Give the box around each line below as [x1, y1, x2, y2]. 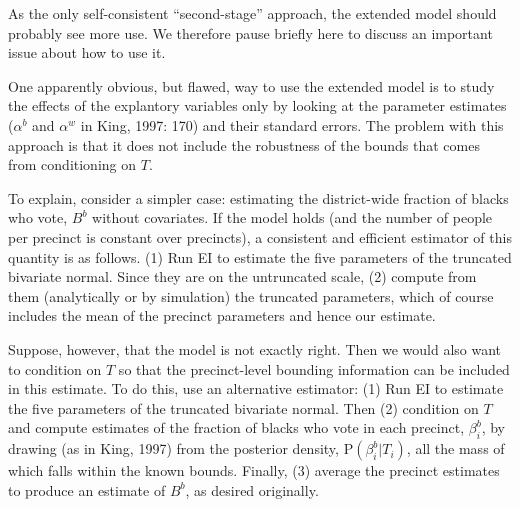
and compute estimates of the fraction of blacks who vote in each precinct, [8, 417, 465, 438]
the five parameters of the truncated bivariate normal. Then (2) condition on [8, 397, 479, 418]
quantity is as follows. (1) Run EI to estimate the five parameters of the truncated [8, 246, 512, 267]
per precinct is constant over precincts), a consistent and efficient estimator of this [8, 226, 512, 247]
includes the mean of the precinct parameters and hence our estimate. [8, 305, 436, 326]
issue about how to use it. [8, 42, 166, 63]
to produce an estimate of [8, 479, 166, 500]
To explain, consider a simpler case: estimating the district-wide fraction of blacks [8, 187, 509, 208]
